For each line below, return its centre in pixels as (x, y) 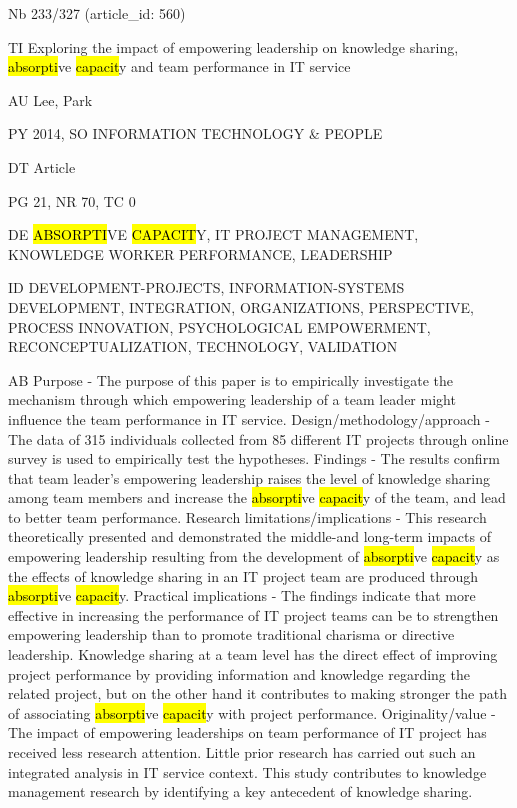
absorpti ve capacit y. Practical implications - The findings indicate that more (242, 595)
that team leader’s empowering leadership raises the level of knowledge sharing (249, 477)
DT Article (42, 166)
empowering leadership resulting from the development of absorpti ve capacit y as (254, 556)
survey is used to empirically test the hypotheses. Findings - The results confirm (254, 458)
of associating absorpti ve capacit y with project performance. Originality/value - (252, 712)
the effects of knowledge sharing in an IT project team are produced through (243, 575)
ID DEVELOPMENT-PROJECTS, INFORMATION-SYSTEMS (206, 287)
